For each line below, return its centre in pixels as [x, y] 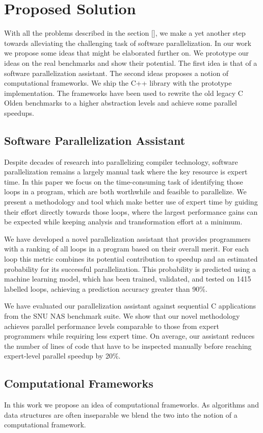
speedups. [19, 112]
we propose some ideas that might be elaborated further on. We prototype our [126, 53]
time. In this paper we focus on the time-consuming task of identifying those [124, 181]
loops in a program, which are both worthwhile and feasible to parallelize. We [125, 192]
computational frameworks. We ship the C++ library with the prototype [118, 83]
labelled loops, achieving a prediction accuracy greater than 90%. [106, 288]
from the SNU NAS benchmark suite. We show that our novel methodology [122, 315]
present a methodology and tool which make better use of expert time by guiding [131, 202]
